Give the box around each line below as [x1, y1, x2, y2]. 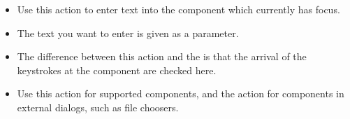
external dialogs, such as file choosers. [17, 99, 179, 114]
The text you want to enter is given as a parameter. [17, 25, 239, 40]
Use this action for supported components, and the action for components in [17, 86, 344, 101]
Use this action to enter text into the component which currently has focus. [17, 2, 340, 16]
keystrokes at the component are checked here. [17, 62, 217, 77]
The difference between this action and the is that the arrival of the [17, 49, 307, 64]
